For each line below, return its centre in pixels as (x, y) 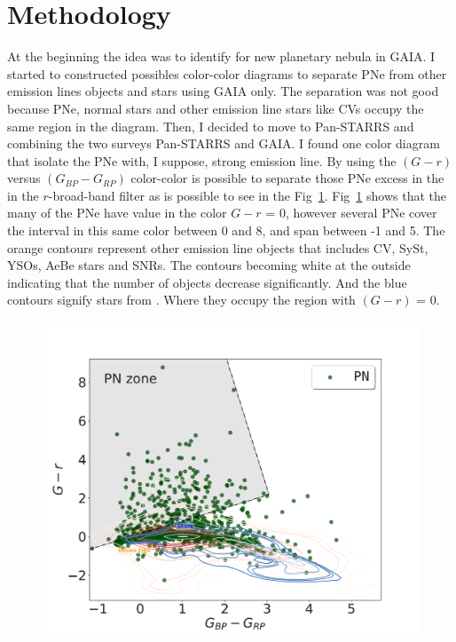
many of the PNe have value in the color (117, 213)
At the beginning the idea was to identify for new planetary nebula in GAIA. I (221, 56)
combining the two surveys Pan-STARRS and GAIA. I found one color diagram (224, 143)
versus (24, 178)
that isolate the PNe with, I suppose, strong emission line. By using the (202, 160)
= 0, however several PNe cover (351, 213)
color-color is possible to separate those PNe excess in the (287, 178)
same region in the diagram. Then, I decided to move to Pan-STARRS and (211, 126)
